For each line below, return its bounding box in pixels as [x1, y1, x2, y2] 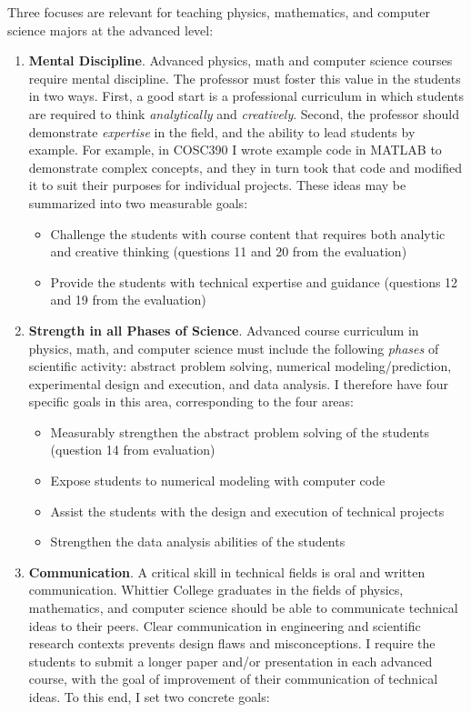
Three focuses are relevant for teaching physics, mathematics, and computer [7, 3, 430, 21]
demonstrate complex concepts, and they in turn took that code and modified [28, 157, 463, 176]
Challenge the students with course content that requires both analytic [50, 224, 446, 243]
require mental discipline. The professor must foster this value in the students [28, 68, 461, 87]
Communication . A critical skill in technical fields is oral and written [28, 562, 426, 581]
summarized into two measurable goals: [28, 193, 248, 212]
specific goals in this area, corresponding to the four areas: [28, 392, 354, 411]
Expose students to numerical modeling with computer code [50, 471, 386, 490]
